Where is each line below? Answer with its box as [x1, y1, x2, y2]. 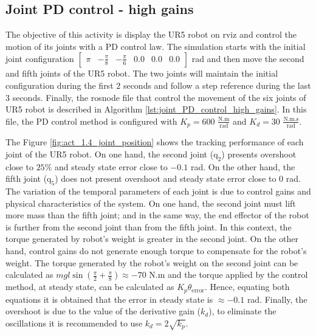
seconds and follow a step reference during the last [123, 78, 311, 91]
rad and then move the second [191, 52, 304, 65]
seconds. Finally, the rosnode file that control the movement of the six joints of [12, 91, 306, 103]
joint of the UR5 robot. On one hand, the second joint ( [5, 147, 214, 160]
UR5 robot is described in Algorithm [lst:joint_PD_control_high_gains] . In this [5, 103, 307, 116]
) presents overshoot [221, 147, 297, 160]
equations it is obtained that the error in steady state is [5, 292, 213, 305]
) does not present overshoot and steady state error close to [55, 172, 276, 185]
